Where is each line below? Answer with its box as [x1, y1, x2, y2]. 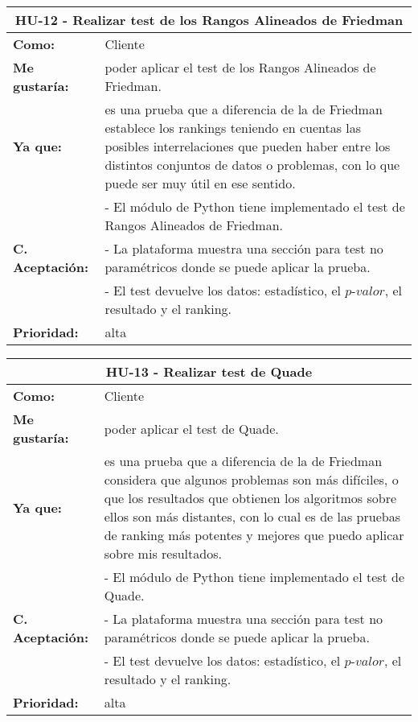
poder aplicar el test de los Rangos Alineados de [104, 58, 376, 76]
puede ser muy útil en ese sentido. [104, 174, 296, 192]
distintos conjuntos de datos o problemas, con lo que [104, 155, 400, 174]
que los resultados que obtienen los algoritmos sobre [104, 489, 397, 507]
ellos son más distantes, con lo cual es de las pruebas [104, 507, 400, 526]
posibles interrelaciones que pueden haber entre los [104, 137, 391, 155]
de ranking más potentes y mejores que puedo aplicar [104, 526, 404, 544]
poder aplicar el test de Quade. [104, 419, 279, 438]
